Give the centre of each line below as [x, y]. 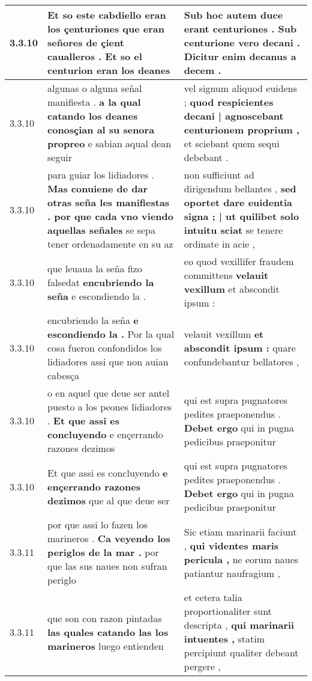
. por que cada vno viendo [110, 216]
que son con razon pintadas [105, 618]
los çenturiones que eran [106, 29]
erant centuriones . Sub [240, 29]
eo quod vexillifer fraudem [239, 261]
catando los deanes [93, 116]
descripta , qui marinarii [239, 625]
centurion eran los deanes [109, 70]
